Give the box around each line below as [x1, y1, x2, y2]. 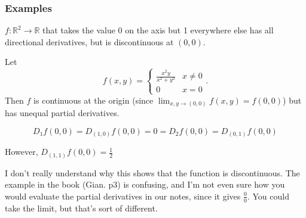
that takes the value [42, 24, 115, 36]
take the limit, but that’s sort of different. [5, 201, 158, 214]
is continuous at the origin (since [33, 94, 154, 106]
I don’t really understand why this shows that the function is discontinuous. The [5, 166, 300, 179]
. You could [247, 189, 289, 202]
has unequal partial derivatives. [5, 107, 120, 119]
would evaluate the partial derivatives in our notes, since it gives [5, 189, 241, 202]
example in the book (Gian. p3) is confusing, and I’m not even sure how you [5, 178, 285, 191]
